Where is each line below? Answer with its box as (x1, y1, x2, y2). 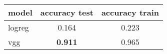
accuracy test (40, 6, 93, 18)
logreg (8, 21, 29, 33)
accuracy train (101, 6, 159, 18)
